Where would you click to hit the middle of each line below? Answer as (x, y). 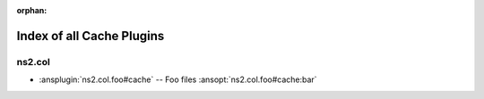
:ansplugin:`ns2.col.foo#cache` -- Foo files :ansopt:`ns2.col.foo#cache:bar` (178, 79)
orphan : (32, 10)
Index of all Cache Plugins (91, 36)
